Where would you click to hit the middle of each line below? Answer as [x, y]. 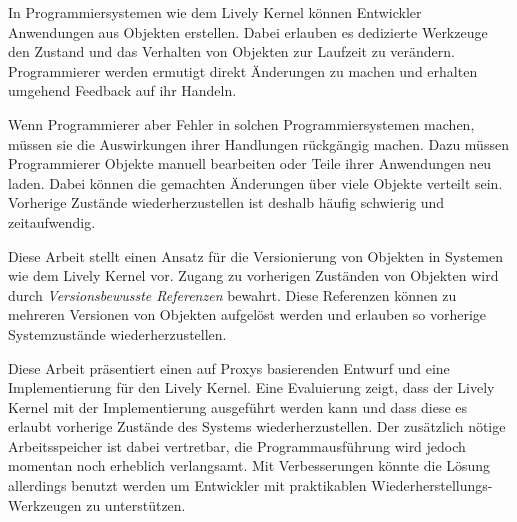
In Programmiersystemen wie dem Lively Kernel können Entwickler [215, 12]
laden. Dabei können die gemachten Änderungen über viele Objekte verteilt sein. [255, 182]
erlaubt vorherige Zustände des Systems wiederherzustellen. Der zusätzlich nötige [257, 426]
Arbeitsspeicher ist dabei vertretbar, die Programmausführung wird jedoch [237, 445]
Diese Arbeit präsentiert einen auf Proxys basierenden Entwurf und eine [229, 367]
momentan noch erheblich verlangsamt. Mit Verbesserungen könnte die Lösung [249, 465]
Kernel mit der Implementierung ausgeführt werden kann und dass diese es [238, 406]
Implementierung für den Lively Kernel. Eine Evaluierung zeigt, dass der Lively [251, 387]
